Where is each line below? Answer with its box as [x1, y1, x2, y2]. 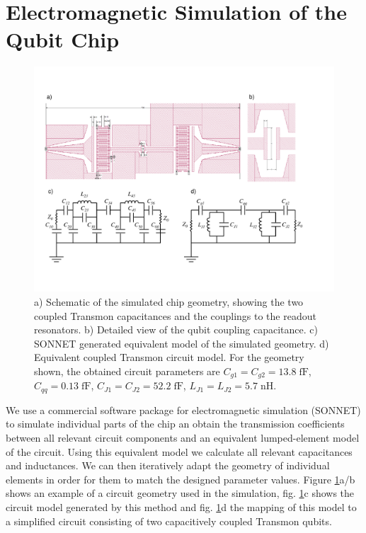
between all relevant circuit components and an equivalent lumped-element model [6, 430, 360, 445]
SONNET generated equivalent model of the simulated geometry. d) [34, 336, 329, 350]
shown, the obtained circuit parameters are [34, 363, 220, 378]
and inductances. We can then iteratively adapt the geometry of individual [6, 458, 330, 473]
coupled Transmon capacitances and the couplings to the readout [34, 308, 316, 323]
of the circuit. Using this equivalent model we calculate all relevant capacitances [6, 444, 353, 459]
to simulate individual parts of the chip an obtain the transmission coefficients [6, 416, 345, 431]
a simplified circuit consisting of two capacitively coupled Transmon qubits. [6, 513, 332, 528]
